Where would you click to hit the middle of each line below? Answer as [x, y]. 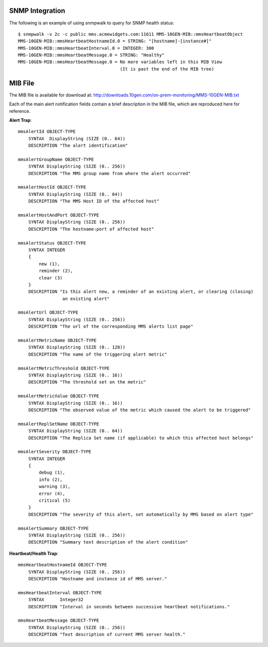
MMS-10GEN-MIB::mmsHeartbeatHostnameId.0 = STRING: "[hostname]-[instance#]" [115, 41]
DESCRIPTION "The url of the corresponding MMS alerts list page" [111, 326]
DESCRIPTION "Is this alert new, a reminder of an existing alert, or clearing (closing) [141, 292]
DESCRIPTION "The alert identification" [78, 146]
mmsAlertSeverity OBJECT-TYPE [55, 452]
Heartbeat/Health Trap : [34, 553]
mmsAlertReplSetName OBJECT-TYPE [59, 424]
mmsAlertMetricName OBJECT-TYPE [57, 340]
